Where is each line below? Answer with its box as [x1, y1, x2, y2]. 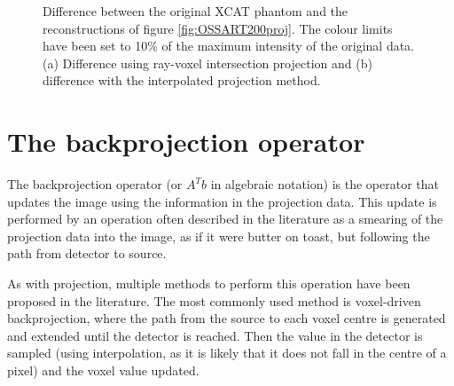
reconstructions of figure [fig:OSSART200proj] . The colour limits [43, 19, 393, 37]
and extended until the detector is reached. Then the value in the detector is [7, 326, 423, 344]
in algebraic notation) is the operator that [210, 175, 439, 193]
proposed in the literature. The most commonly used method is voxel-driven [7, 291, 421, 310]
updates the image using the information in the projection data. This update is [7, 192, 437, 210]
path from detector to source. [7, 244, 167, 263]
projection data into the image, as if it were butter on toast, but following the [7, 226, 430, 245]
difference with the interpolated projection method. [43, 71, 321, 90]
